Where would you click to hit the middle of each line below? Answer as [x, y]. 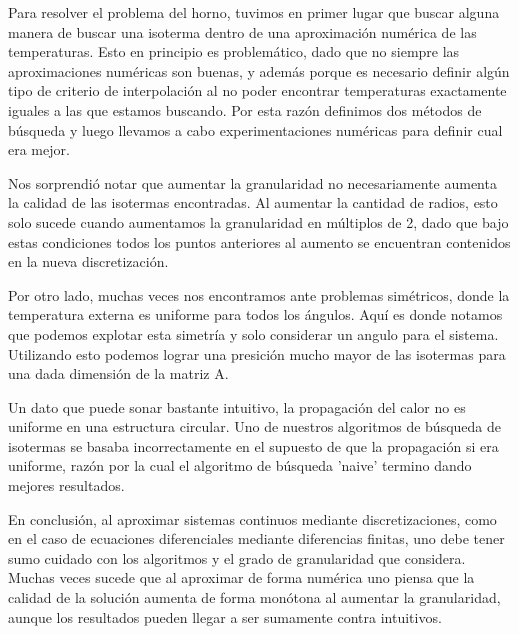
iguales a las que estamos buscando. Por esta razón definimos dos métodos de [245, 109]
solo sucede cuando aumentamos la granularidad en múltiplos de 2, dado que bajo [258, 221]
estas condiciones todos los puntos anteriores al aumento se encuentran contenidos [259, 241]
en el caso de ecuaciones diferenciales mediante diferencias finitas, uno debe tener [256, 538]
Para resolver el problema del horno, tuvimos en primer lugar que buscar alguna [254, 12]
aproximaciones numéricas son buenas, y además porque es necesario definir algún [259, 70]
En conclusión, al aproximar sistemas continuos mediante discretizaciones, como [252, 518]
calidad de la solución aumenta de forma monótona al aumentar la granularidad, [254, 597]
